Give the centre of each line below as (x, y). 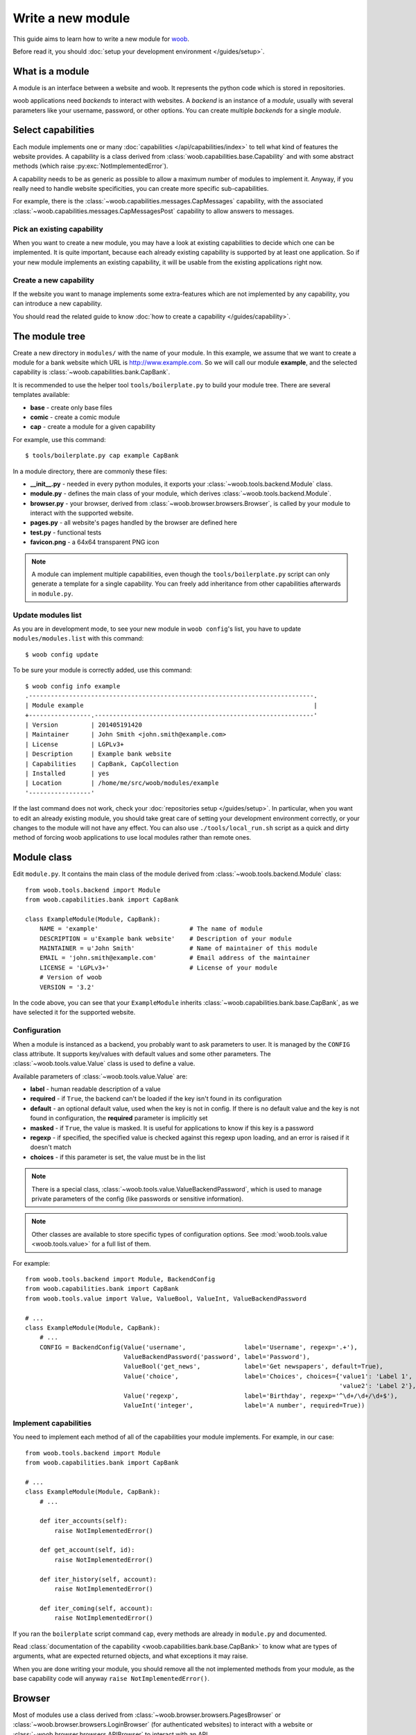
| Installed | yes (67, 773)
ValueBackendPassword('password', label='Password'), (217, 1357)
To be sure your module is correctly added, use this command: (102, 670)
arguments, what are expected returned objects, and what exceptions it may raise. (130, 1656)
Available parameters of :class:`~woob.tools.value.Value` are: (100, 1076)
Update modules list (47, 615)
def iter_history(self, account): (98, 1579)
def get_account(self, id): (87, 1550)
